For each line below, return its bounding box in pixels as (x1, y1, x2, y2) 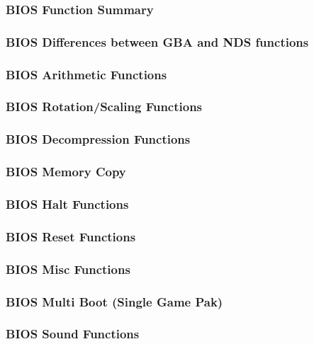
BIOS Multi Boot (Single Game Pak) (6, 292, 223, 310)
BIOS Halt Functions (6, 195, 129, 212)
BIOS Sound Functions (6, 325, 140, 343)
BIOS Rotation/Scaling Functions (6, 98, 203, 115)
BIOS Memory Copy (6, 163, 126, 180)
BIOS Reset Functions (6, 227, 136, 245)
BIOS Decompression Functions (6, 130, 191, 148)
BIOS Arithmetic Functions (6, 65, 167, 83)
